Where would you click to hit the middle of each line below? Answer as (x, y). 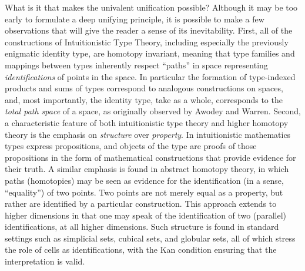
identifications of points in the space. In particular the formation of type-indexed (150, 76)
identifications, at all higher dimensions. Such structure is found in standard (142, 227)
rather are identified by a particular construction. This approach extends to (141, 204)
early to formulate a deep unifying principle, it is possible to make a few (135, 19)
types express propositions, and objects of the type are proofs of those (131, 146)
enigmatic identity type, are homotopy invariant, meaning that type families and (150, 53)
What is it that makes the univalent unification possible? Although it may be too (151, 7)
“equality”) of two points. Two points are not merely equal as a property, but (144, 192)
